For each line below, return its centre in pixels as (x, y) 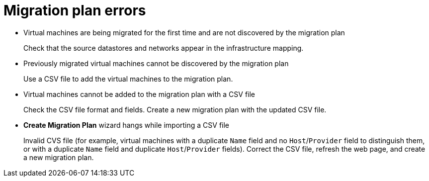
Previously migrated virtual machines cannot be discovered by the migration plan (156, 63)
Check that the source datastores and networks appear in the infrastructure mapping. (164, 48)
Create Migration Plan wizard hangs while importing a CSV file (127, 125)
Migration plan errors (75, 10)
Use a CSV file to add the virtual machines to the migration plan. (128, 79)
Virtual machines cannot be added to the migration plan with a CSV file (139, 94)
